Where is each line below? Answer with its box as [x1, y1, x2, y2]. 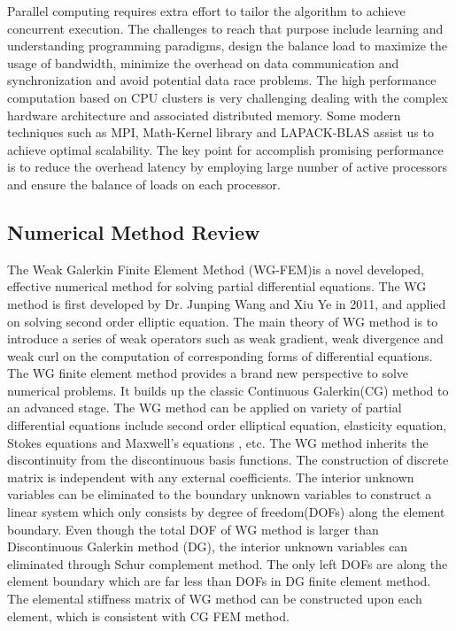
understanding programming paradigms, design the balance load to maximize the [7, 36, 448, 55]
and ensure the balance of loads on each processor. [7, 174, 281, 193]
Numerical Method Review [7, 218, 260, 245]
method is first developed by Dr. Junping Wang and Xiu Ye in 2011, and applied [7, 294, 446, 312]
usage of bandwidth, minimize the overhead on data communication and [7, 53, 399, 72]
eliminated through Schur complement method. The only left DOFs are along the [7, 554, 448, 573]
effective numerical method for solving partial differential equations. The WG [7, 277, 427, 296]
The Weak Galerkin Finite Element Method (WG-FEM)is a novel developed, [7, 259, 424, 278]
